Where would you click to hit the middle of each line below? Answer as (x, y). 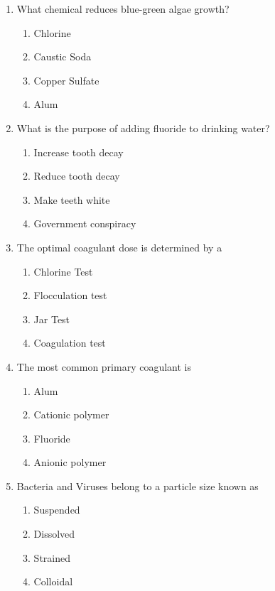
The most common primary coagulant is (104, 366)
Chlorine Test (63, 271)
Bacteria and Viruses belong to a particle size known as (137, 486)
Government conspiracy (85, 223)
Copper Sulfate (66, 80)
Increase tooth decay (79, 152)
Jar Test (52, 319)
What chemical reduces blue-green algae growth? (123, 9)
